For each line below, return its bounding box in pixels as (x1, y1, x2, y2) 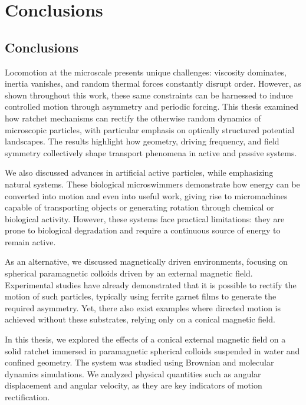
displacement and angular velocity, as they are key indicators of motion (5, 379, 262, 391)
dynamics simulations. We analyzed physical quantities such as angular (5, 367, 261, 380)
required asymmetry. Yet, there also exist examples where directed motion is (5, 301, 281, 314)
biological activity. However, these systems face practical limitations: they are (5, 212, 285, 225)
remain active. (5, 235, 56, 248)
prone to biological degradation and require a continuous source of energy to (5, 224, 281, 236)
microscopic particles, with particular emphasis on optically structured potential (5, 123, 295, 136)
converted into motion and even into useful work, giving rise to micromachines (5, 189, 288, 202)
